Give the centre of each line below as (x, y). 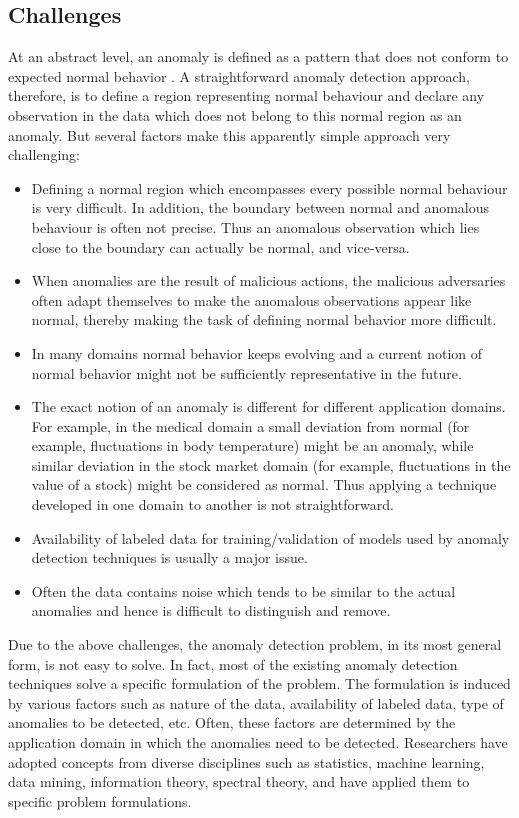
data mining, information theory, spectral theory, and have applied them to (239, 781)
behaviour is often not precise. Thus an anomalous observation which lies (255, 226)
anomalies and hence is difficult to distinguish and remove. (211, 610)
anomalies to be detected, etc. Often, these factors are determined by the (232, 722)
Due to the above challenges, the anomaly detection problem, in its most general (255, 644)
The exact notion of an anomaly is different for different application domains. (268, 406)
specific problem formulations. (100, 800)
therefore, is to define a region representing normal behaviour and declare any (246, 95)
